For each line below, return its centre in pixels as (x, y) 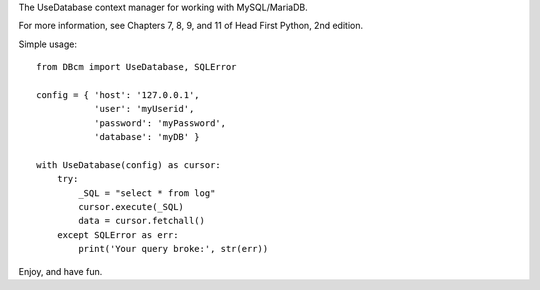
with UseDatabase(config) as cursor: (129, 164)
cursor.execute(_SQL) (131, 207)
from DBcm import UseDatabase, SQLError (136, 67)
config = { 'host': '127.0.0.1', (118, 94)
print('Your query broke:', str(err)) (173, 249)
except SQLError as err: (117, 234)
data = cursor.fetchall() (141, 221)
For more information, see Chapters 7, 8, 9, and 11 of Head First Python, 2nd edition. (191, 26)
